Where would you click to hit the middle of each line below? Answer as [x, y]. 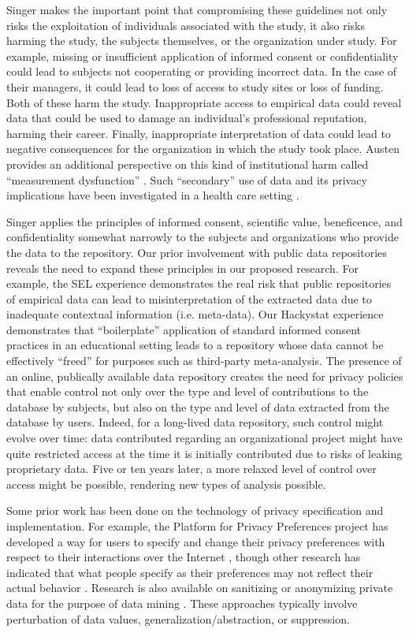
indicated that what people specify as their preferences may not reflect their [190, 572]
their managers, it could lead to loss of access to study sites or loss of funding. [195, 86]
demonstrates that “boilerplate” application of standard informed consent [184, 329]
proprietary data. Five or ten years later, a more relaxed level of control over [191, 469]
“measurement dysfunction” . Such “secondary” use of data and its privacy [187, 179]
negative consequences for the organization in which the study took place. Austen [203, 149]
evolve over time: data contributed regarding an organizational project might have [204, 438]
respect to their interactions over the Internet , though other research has [184, 557]
